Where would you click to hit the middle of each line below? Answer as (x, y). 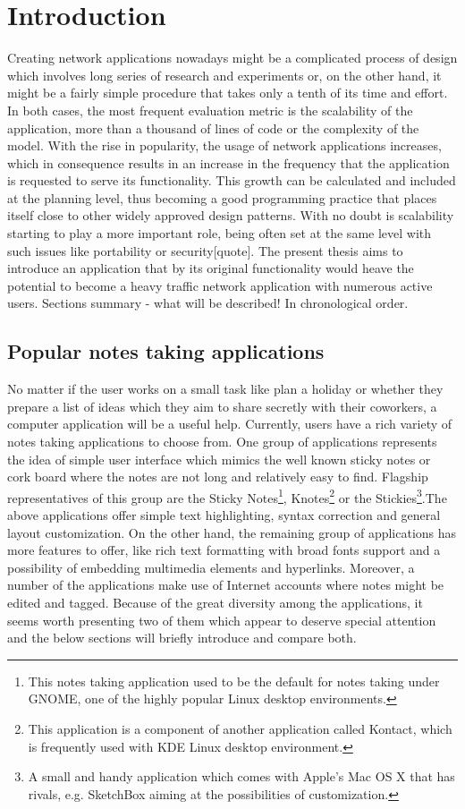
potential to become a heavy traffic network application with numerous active (220, 285)
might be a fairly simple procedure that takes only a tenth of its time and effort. (228, 93)
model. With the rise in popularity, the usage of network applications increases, (224, 145)
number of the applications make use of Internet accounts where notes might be (226, 585)
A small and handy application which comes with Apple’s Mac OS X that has (241, 776)
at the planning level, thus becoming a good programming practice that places (222, 197)
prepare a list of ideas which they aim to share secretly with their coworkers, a (222, 406)
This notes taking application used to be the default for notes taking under (234, 681)
